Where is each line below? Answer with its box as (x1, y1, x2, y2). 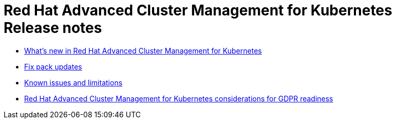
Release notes (4, 19, 102, 37)
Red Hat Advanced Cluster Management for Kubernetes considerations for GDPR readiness (24, 94, 333, 103)
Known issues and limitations (24, 78, 123, 87)
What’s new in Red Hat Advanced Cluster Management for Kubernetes (24, 46, 262, 55)
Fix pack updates (24, 62, 82, 71)
